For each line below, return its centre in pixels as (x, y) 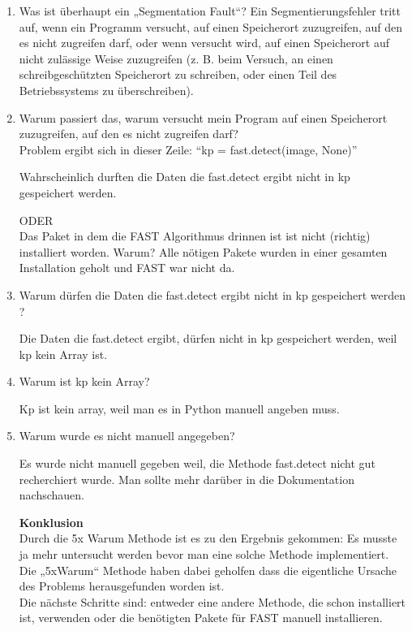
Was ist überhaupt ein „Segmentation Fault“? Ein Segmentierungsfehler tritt (210, 11)
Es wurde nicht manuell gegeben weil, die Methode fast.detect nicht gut (197, 463)
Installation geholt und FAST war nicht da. (127, 268)
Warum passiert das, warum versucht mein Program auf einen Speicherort (203, 117)
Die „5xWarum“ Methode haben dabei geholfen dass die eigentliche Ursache (208, 570)
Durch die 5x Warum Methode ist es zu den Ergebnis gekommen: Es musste (208, 538)
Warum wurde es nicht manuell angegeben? (127, 436)
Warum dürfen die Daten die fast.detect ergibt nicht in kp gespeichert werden (212, 294)
